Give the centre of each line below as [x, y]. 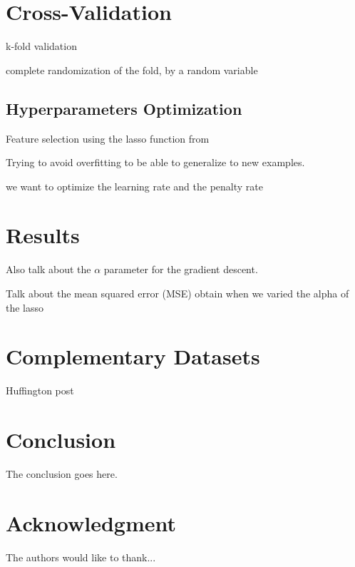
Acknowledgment [91, 522]
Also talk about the [48, 269]
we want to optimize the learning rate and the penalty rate [134, 186]
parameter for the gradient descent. [181, 269]
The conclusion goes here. [62, 474]
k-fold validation [41, 46]
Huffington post [40, 390]
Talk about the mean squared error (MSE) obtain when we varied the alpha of [177, 293]
